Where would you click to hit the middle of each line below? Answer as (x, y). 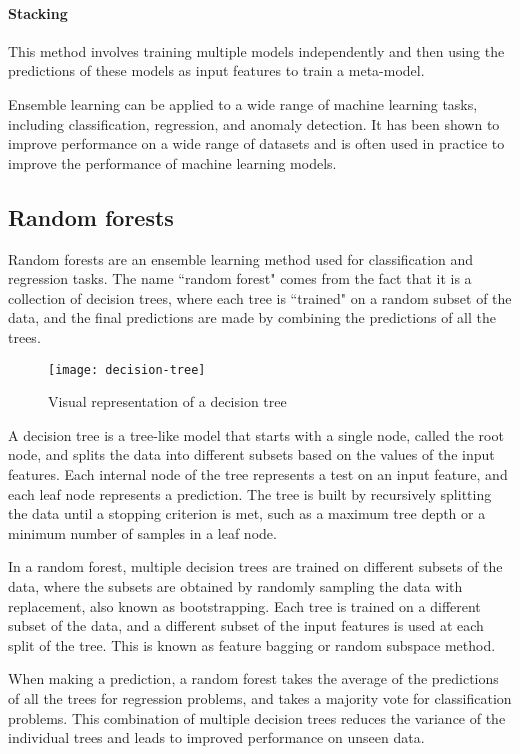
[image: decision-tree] (127, 369)
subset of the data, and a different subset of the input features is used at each (246, 625)
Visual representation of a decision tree (167, 401)
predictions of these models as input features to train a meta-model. (216, 70)
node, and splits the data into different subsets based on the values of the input (251, 454)
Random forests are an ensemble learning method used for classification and (241, 258)
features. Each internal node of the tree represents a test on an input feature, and (258, 473)
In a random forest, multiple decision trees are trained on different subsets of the (255, 566)
